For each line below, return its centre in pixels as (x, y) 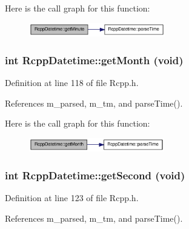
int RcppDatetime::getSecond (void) (95, 175)
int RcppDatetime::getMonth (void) (94, 60)
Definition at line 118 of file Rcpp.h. (72, 82)
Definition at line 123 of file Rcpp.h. (72, 198)
